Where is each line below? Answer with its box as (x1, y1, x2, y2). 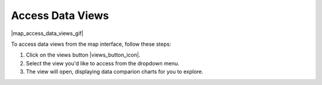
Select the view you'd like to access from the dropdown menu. (26, 59, 180, 67)
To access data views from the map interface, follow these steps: (11, 40, 171, 48)
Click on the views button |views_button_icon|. (26, 51, 141, 59)
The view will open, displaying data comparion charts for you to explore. (26, 68, 204, 75)
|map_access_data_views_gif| (11, 30, 83, 37)
